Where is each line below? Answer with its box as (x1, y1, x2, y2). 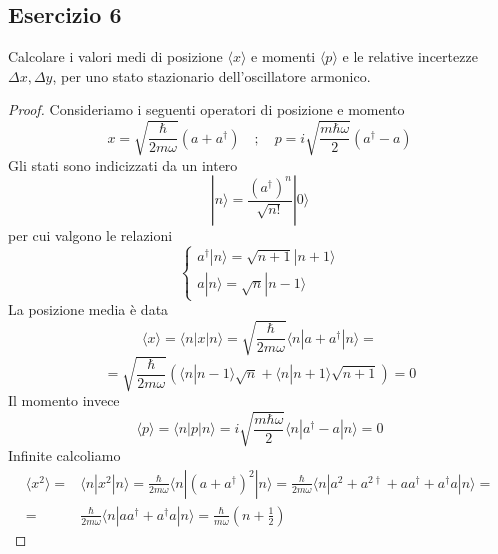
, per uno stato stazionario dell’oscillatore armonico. (52, 65, 371, 86)
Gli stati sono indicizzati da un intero (8, 154, 238, 175)
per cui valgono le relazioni (8, 225, 173, 246)
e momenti (251, 46, 316, 67)
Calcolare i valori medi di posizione (8, 46, 223, 67)
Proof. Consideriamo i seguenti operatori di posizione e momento (8, 99, 405, 120)
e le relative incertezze (342, 46, 478, 67)
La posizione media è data (8, 299, 169, 320)
